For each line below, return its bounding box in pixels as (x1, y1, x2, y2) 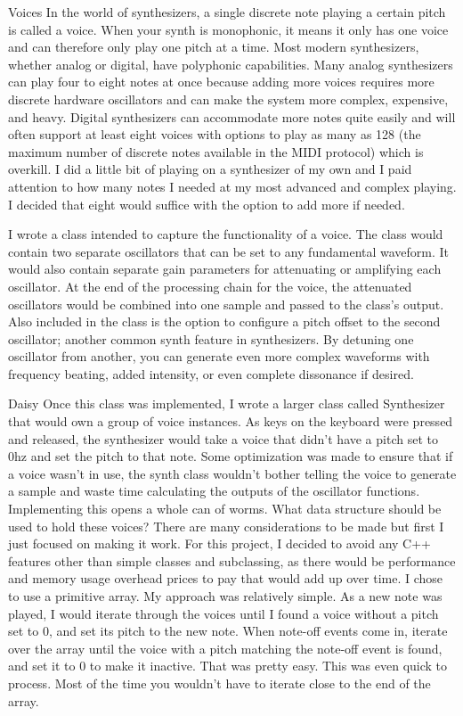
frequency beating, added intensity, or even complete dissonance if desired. (8, 364, 414, 383)
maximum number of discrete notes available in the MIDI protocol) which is (8, 142, 424, 160)
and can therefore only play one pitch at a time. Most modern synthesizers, (8, 37, 419, 56)
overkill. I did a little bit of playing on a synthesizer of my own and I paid (8, 160, 412, 178)
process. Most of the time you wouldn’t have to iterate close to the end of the (8, 673, 431, 692)
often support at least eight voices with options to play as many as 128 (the (8, 125, 421, 144)
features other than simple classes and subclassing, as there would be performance (8, 551, 456, 570)
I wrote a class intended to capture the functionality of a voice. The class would (8, 225, 443, 243)
